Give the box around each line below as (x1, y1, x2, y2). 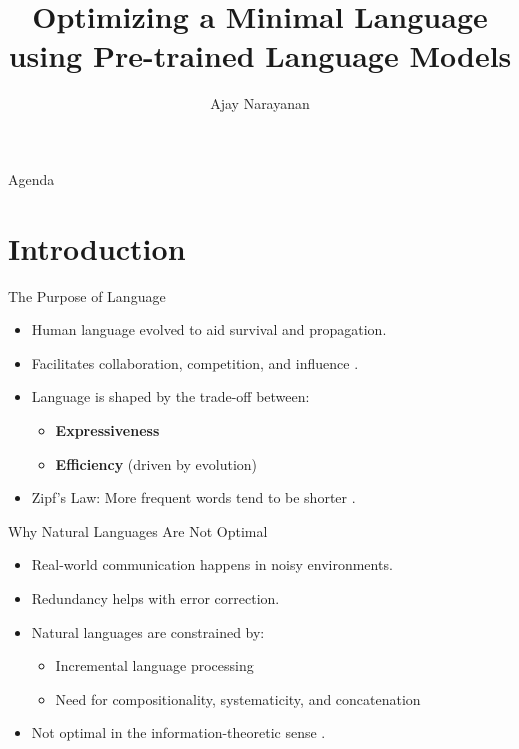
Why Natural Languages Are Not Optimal (8, 520, 268, 541)
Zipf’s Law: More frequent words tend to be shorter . (31, 487, 356, 508)
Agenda (8, 168, 55, 189)
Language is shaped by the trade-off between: (31, 386, 310, 407)
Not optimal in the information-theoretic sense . (31, 722, 326, 743)
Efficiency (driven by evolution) (55, 453, 258, 474)
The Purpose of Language (8, 285, 166, 306)
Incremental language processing (55, 655, 254, 676)
